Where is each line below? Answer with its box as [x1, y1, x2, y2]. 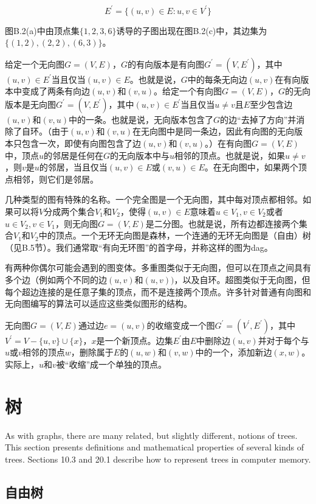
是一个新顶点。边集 [96, 334, 173, 346]
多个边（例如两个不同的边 [5, 273, 107, 285]
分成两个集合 [44, 205, 95, 218]
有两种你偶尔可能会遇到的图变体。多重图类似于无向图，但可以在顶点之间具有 [5, 261, 311, 274]
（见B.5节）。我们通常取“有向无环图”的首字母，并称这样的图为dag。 [5, 240, 273, 253]
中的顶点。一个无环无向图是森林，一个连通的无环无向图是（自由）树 [38, 229, 311, 242]
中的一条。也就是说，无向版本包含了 [69, 113, 214, 125]
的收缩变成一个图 [146, 318, 215, 331]
